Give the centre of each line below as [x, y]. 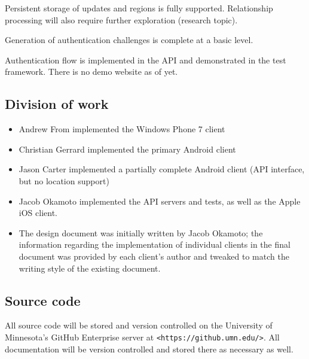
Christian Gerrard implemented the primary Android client [127, 149]
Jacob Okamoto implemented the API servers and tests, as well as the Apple [160, 201]
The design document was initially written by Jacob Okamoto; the [141, 232]
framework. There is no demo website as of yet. [91, 72]
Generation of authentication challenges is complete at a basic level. [129, 40]
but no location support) [64, 180]
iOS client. [38, 213]
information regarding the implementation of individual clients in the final [154, 244]
